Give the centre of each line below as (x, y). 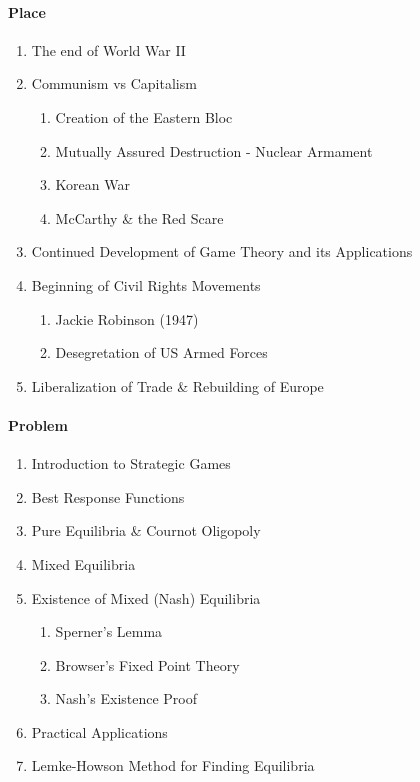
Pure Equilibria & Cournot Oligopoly (146, 530)
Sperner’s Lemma (109, 631)
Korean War (92, 184)
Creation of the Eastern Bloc (144, 116)
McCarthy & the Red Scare (139, 217)
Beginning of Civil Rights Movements (146, 284)
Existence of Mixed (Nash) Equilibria (146, 597)
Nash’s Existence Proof (126, 698)
